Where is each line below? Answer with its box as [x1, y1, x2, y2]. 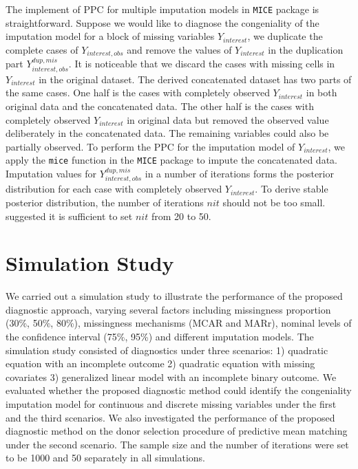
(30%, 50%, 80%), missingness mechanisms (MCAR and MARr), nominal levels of [6, 316, 352, 330]
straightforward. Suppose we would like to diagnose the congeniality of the [6, 15, 319, 30]
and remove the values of [127, 42, 232, 56]
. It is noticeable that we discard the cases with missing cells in [68, 56, 335, 71]
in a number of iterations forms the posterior [145, 166, 334, 180]
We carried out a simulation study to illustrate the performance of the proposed [6, 289, 343, 303]
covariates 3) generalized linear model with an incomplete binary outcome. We [6, 369, 337, 384]
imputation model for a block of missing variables [6, 29, 215, 43]
